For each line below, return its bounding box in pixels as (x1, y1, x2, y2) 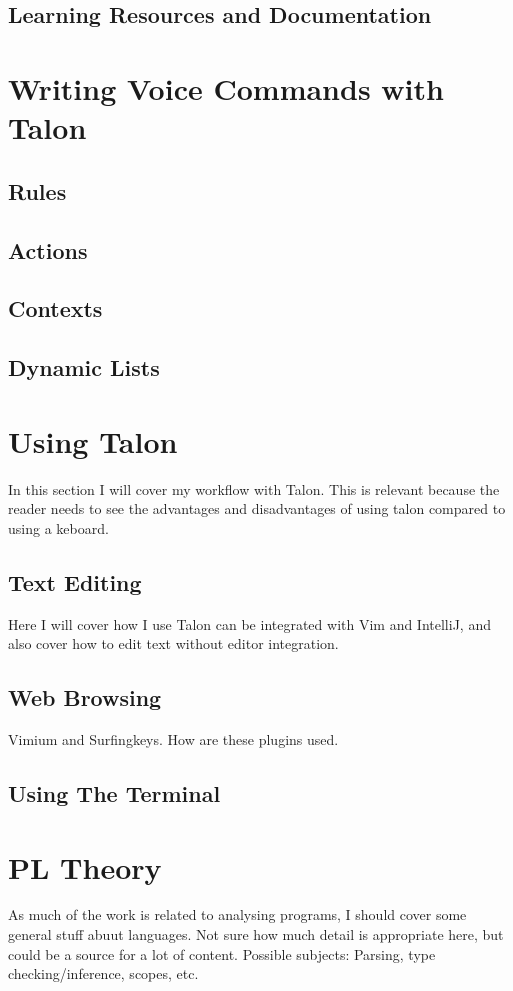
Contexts (8, 293, 103, 324)
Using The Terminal (8, 777, 221, 808)
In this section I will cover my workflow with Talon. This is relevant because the (8, 478, 500, 499)
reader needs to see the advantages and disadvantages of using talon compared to (8, 498, 506, 519)
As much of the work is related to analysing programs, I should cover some (8, 904, 467, 925)
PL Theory (8, 846, 162, 887)
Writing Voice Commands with (8, 67, 444, 108)
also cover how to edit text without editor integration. (8, 633, 339, 654)
